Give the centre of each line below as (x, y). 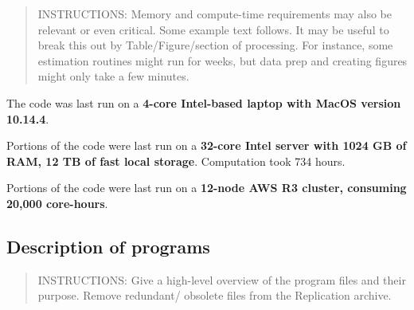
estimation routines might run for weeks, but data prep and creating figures (223, 60)
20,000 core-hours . (57, 203)
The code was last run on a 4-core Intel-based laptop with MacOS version (204, 102)
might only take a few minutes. (113, 76)
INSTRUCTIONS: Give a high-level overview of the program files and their (222, 279)
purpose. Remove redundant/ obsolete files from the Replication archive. (215, 295)
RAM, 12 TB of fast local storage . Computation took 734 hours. (176, 161)
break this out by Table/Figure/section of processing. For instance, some (215, 45)
